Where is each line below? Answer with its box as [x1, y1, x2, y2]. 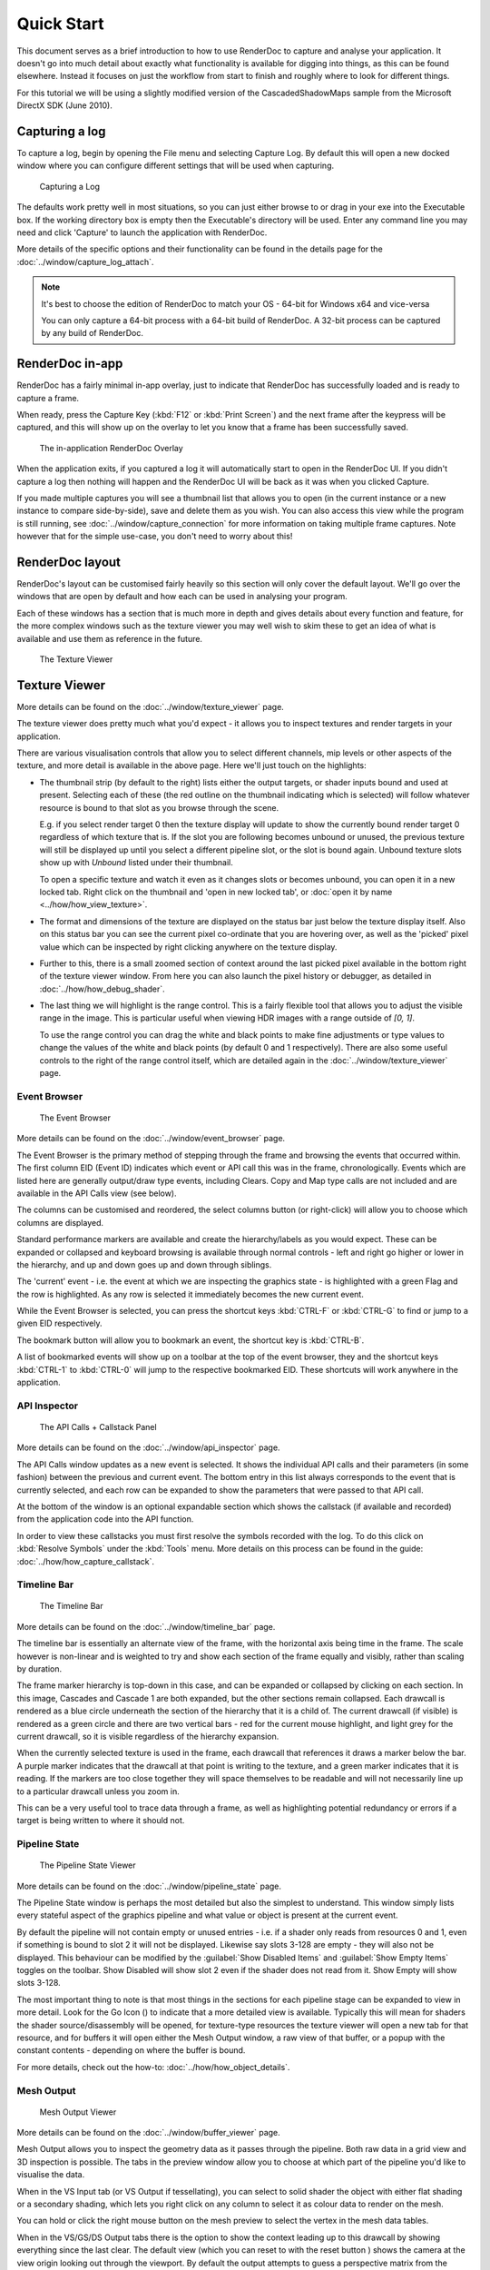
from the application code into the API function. [16, 1514, 194, 1525]
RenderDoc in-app [16, 356, 123, 371]
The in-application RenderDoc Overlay [39, 442, 183, 453]
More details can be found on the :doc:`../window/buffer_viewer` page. [16, 2127, 280, 2138]
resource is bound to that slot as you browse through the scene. [39, 802, 279, 813]
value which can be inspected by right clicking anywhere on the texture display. [39, 941, 338, 952]
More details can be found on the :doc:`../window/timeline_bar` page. [16, 1621, 276, 1632]
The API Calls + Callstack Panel [39, 1421, 158, 1432]
